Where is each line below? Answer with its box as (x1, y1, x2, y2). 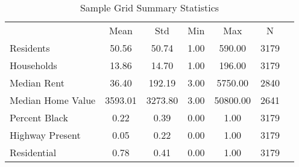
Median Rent (10, 76, 65, 90)
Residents (10, 41, 50, 55)
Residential (10, 145, 57, 159)
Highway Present (10, 128, 81, 142)
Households (10, 58, 57, 72)
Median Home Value (10, 93, 96, 107)
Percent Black (10, 111, 68, 124)
